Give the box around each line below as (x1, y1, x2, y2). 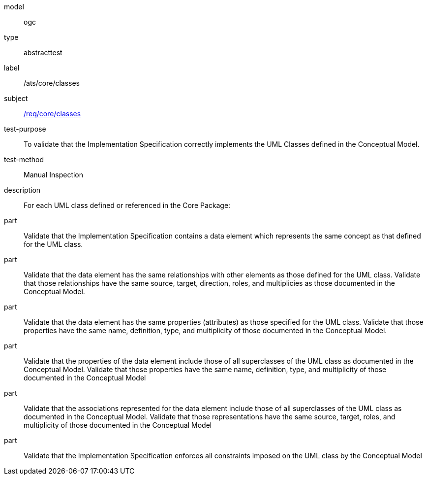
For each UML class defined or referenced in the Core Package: (24, 201, 231, 209)
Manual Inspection (24, 171, 84, 179)
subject (4, 94, 28, 103)
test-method (4, 155, 44, 164)
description (4, 186, 41, 194)
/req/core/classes (24, 109, 81, 118)
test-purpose (4, 125, 46, 133)
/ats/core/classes (24, 79, 80, 87)
